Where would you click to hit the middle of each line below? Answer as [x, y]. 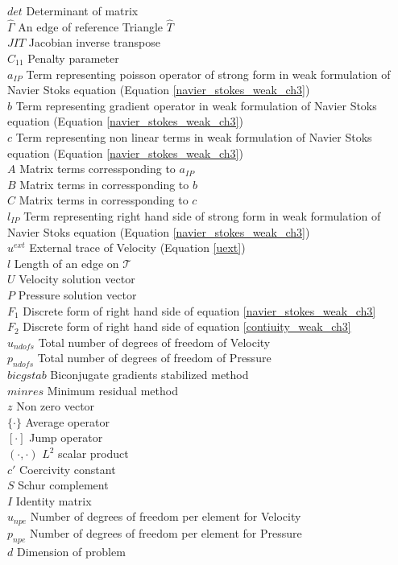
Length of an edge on [66, 263]
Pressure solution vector [77, 294]
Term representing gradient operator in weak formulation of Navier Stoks [196, 105]
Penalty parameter [73, 58]
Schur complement [63, 485]
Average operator [67, 421]
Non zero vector [56, 406]
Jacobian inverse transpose [94, 42]
